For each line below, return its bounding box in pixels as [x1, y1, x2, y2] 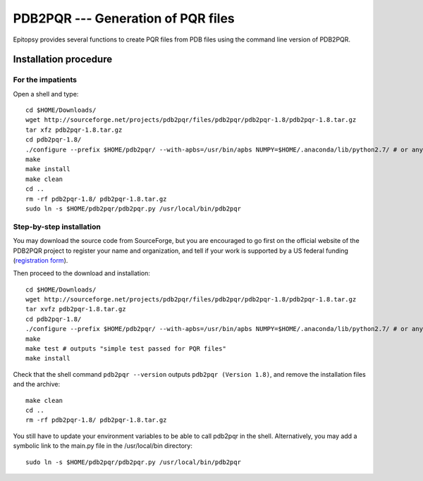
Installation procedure [13, 54, 113, 65]
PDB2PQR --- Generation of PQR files [13, 11, 235, 26]
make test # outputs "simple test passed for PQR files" [25, 345, 227, 353]
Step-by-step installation [13, 222, 102, 232]
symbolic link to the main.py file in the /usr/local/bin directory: [13, 442, 193, 450]
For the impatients [13, 75, 78, 85]
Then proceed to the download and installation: [13, 269, 151, 277]
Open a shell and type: [13, 89, 79, 98]
